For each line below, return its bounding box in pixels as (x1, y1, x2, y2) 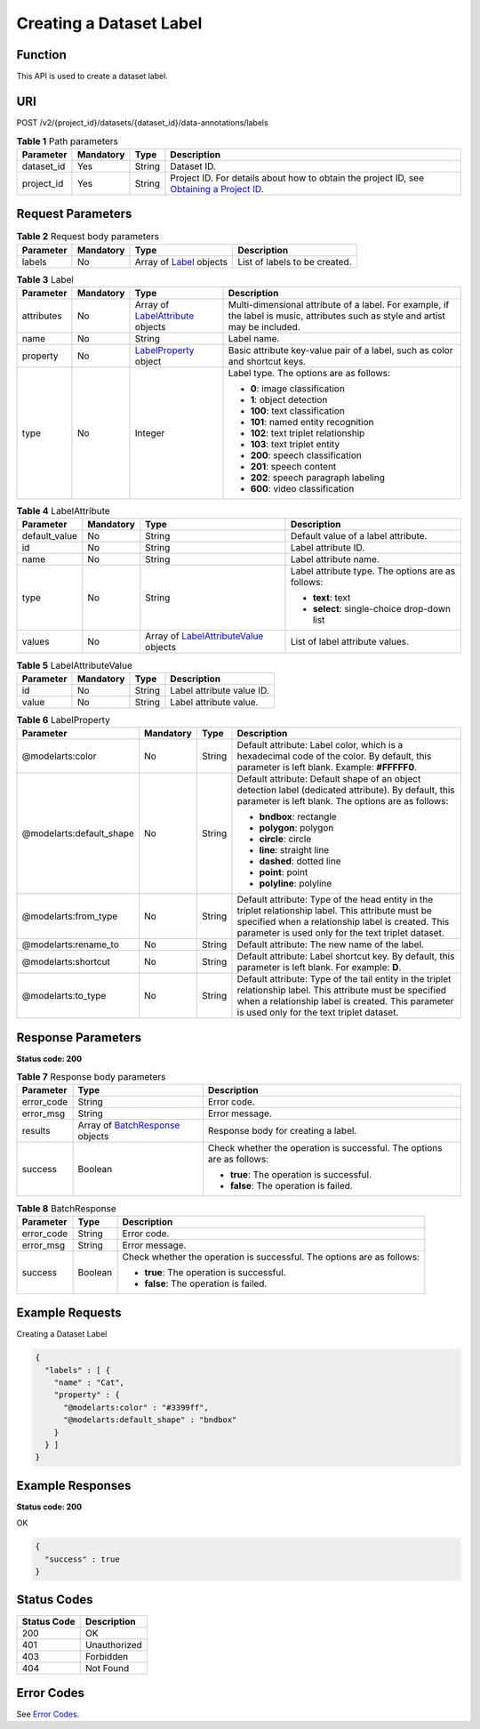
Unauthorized (84, 1638, 142, 1651)
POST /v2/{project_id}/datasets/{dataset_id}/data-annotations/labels (16, 117, 268, 128)
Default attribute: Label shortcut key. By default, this (236, 950, 455, 962)
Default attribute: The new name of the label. (236, 938, 424, 951)
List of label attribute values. (290, 636, 409, 648)
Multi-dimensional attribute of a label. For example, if (228, 299, 450, 310)
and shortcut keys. (228, 356, 307, 367)
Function (16, 47, 67, 62)
